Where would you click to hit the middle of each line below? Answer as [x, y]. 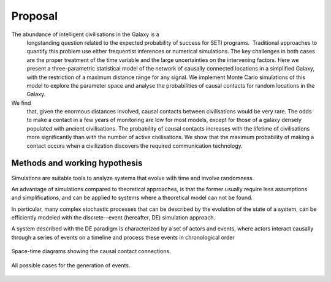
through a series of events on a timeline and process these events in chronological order [123, 237]
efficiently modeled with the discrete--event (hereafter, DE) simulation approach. [113, 218]
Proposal [35, 16]
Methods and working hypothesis [77, 163]
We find [21, 103]
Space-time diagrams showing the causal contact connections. [91, 251]
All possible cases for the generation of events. [71, 265]
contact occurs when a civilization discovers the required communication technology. [135, 146]
